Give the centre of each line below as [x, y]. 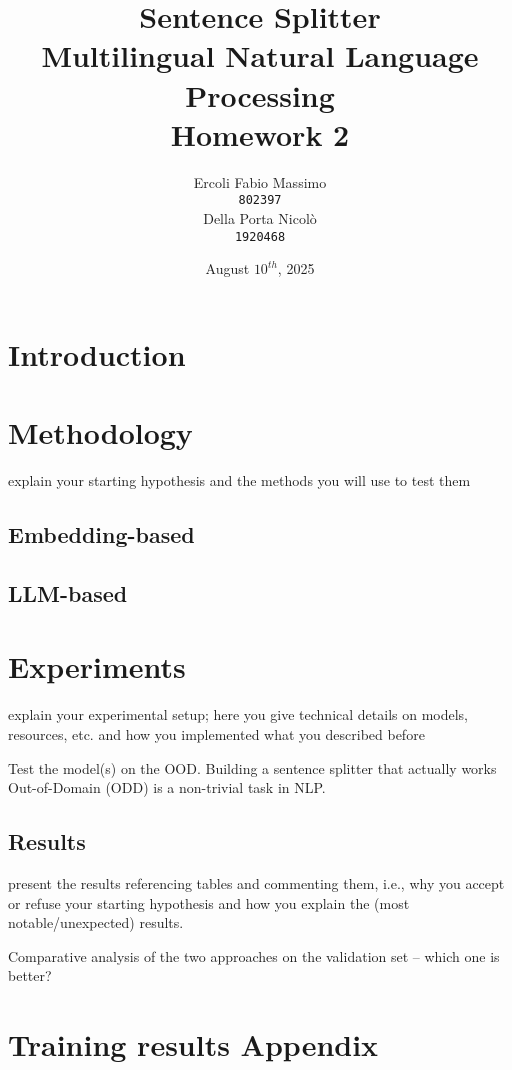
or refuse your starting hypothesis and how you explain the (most [209, 902]
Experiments [97, 666]
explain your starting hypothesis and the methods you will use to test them [239, 480]
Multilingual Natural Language [260, 55]
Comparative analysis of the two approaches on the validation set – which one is [254, 955]
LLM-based [68, 592]
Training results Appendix [193, 1044]
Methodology [100, 432]
